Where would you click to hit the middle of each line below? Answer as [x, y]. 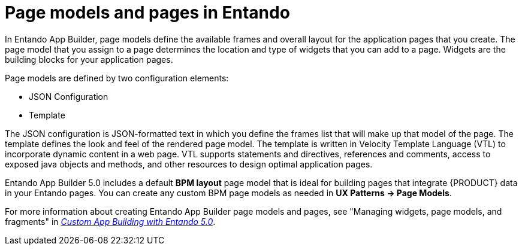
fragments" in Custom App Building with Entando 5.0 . [110, 221]
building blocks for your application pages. [89, 59]
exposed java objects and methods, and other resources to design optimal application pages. [189, 164]
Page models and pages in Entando [147, 13]
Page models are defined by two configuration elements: [117, 78]
